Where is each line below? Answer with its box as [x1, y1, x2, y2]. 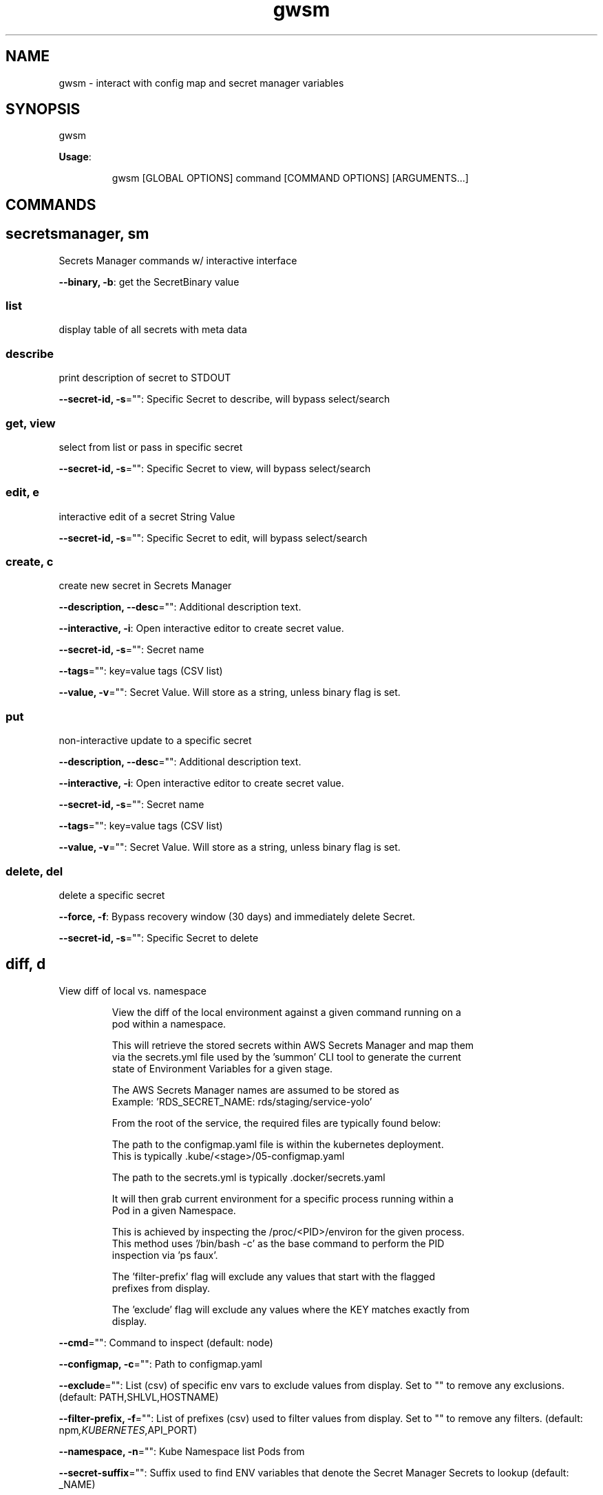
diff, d [6, 955, 46, 973]
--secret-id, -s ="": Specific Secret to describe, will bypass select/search [59, 393, 390, 405]
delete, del [6, 864, 63, 878]
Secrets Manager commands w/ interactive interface [59, 254, 297, 266]
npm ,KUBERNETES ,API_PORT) [59, 1423, 198, 1436]
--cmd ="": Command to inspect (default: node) [59, 1336, 273, 1348]
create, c [6, 555, 54, 569]
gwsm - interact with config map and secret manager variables [59, 76, 344, 89]
